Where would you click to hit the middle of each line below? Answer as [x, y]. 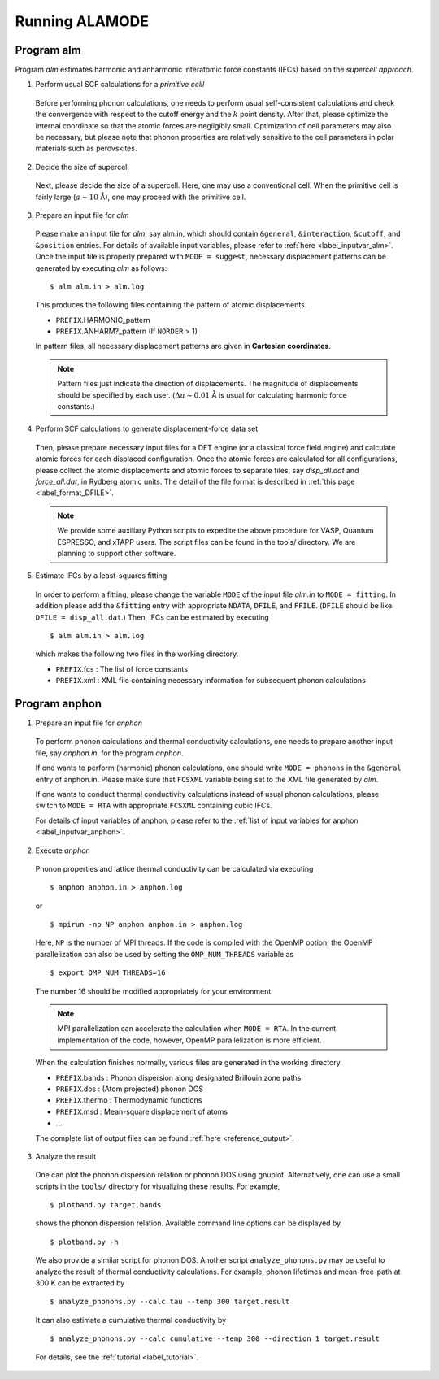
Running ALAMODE [82, 21]
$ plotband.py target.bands [106, 1205]
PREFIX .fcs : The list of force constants [122, 669]
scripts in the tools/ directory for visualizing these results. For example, [158, 1186]
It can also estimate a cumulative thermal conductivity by [131, 1320]
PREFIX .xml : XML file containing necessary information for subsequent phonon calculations [211, 681]
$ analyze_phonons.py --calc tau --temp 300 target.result [170, 1302]
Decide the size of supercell [82, 167]
